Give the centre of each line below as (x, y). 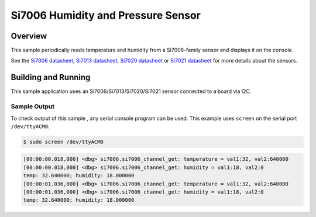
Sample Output (33, 106)
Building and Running (51, 77)
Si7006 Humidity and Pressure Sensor (106, 15)
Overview (29, 36)
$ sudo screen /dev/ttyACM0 (63, 142)
